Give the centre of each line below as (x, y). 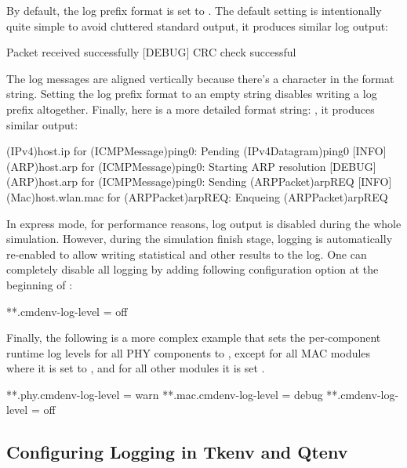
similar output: (42, 124)
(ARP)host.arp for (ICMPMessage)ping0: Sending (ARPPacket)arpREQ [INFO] (199, 181)
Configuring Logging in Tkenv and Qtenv (177, 452)
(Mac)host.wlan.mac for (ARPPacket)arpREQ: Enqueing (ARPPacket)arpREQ (197, 196)
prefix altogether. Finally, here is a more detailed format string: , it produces (191, 109)
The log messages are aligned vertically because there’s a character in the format (200, 78)
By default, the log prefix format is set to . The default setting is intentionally (194, 10)
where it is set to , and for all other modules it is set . (136, 368)
